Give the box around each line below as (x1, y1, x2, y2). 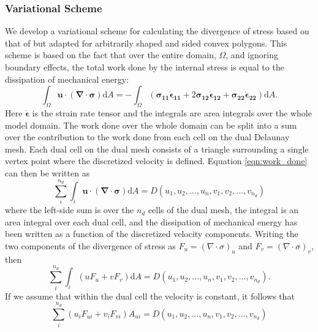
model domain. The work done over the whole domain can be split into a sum (5, 118, 297, 131)
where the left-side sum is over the (5, 203, 134, 216)
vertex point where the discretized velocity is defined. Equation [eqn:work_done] (5, 154, 308, 167)
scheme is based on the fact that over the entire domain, (5, 48, 216, 61)
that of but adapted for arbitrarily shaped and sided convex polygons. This (5, 36, 287, 49)
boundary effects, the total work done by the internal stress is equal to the (5, 61, 284, 73)
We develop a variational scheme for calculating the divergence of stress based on (5, 25, 309, 37)
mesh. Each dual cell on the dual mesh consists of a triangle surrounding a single (5, 142, 309, 155)
